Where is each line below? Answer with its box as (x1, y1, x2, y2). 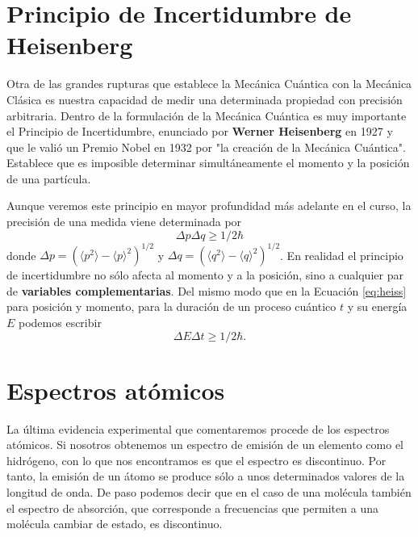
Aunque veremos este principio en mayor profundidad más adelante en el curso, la (6, 197, 412, 214)
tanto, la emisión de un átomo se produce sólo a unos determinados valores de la (6, 468, 405, 485)
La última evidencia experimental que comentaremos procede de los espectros (6, 420, 390, 437)
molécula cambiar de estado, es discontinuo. (6, 515, 223, 532)
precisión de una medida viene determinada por (6, 213, 242, 230)
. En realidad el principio (280, 246, 403, 263)
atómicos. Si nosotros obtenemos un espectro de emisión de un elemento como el (6, 436, 404, 453)
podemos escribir (19, 313, 102, 330)
